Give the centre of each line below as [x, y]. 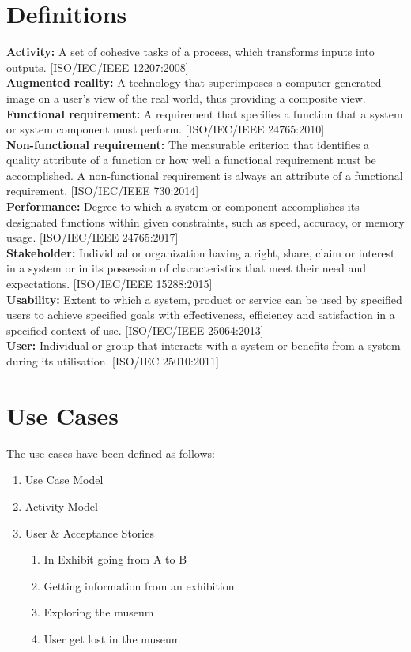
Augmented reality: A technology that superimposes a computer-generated [194, 82]
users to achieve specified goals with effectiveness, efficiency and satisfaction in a [201, 315]
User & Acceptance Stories [89, 532]
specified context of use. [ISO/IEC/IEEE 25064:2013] [135, 330]
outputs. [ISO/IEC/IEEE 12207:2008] [98, 67]
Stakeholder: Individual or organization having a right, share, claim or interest [201, 252]
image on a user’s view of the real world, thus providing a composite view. [186, 97]
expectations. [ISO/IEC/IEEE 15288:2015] [109, 284]
